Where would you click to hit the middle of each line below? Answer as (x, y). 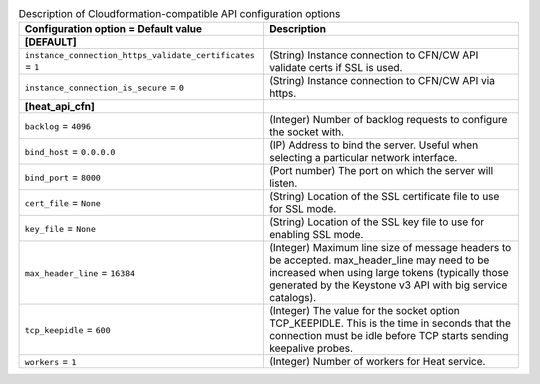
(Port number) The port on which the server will (381, 171)
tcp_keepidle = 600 (67, 330)
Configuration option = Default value (113, 29)
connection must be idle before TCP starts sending (388, 336)
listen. (283, 183)
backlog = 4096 (58, 126)
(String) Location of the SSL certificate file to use (384, 197)
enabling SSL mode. (316, 235)
